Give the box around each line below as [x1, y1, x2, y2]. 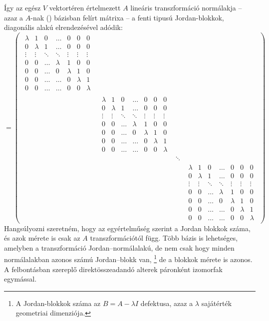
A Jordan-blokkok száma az [15, 298, 101, 308]
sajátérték [201, 298, 232, 308]
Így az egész [4, 2, 41, 12]
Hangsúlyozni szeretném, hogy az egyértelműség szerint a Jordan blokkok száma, [4, 223, 251, 233]
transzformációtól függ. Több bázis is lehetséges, [90, 233, 238, 243]
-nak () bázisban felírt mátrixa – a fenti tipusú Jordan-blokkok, [30, 12, 224, 22]
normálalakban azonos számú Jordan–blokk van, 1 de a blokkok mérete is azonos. [4, 253, 253, 265]
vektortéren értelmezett [49, 2, 121, 12]
